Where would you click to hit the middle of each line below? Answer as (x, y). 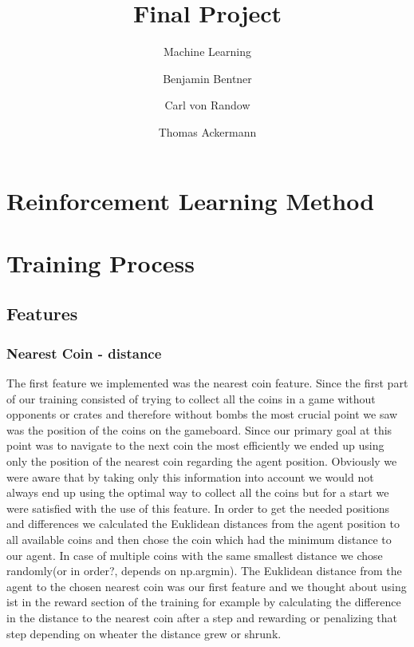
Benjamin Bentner (207, 78)
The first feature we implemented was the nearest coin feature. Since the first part (207, 383)
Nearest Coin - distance (84, 353)
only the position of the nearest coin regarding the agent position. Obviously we (202, 461)
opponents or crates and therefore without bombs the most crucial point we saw (202, 414)
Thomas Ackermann (207, 131)
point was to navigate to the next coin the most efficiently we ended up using (195, 445)
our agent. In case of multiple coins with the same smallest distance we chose (195, 555)
